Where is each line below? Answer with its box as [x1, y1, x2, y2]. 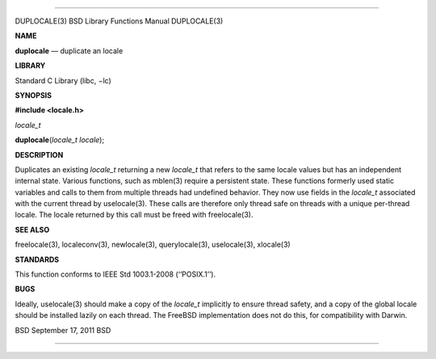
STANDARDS [15, 255, 60, 264]
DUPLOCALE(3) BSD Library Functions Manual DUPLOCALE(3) [15, 16, 224, 26]
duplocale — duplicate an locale [15, 45, 124, 56]
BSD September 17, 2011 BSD [15, 325, 111, 335]
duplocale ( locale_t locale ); [15, 135, 105, 145]
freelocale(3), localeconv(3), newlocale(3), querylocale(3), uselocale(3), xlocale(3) [15, 239, 291, 250]
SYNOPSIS [15, 90, 52, 100]
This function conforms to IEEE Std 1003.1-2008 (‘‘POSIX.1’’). [15, 269, 216, 279]
